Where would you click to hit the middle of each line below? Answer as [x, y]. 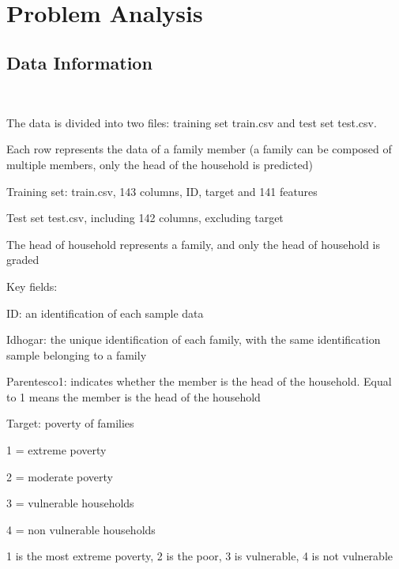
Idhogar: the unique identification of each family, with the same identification [194, 339]
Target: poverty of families [70, 423]
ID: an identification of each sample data [105, 313]
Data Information [79, 63]
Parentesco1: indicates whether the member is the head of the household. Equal [199, 381]
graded [23, 260]
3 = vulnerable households [70, 503]
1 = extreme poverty [56, 450]
